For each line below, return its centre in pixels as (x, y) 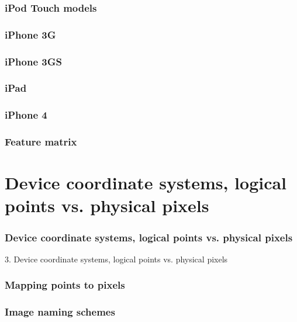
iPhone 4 (26, 115)
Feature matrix (41, 142)
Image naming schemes (60, 312)
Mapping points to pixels (65, 285)
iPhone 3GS (33, 61)
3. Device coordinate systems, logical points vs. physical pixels (116, 259)
